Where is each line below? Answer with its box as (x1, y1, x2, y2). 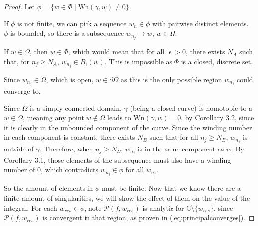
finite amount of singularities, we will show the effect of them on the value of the (4, 192, 250, 203)
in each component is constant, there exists (4, 132, 135, 142)
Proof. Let (4, 1, 35, 11)
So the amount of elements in (4, 183, 93, 193)
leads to (107, 112, 131, 123)
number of (4, 164, 35, 175)
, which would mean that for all (68, 46, 165, 57)
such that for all (149, 132, 198, 142)
